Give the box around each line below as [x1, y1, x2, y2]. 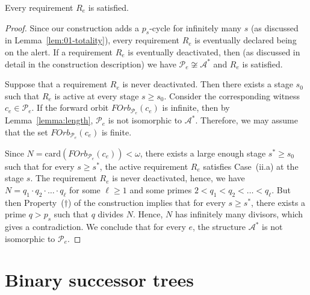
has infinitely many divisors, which [175, 208, 303, 220]
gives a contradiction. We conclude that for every [5, 220, 186, 233]
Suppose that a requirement [5, 78, 108, 90]
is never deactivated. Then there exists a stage [122, 78, 293, 90]
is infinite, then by [162, 101, 230, 114]
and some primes [129, 183, 192, 196]
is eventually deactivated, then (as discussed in [128, 45, 300, 58]
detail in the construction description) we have [5, 57, 176, 70]
